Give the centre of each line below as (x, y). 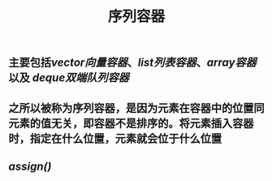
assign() (30, 166)
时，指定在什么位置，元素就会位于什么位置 (115, 138)
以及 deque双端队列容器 (69, 78)
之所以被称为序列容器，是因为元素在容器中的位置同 (136, 108)
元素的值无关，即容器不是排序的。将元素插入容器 (131, 123)
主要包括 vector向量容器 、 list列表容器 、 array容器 (133, 63)
